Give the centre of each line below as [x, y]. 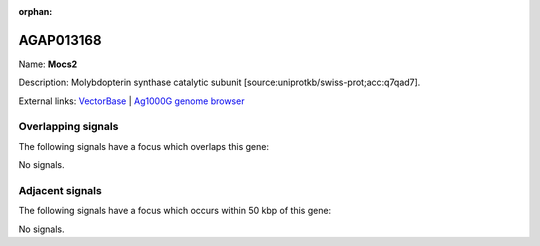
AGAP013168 [60, 40]
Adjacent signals [60, 190]
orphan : [35, 11]
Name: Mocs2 [48, 64]
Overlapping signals [68, 127]
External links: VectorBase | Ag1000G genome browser [131, 101]
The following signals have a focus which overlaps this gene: [144, 146]
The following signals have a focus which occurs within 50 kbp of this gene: [175, 211]
